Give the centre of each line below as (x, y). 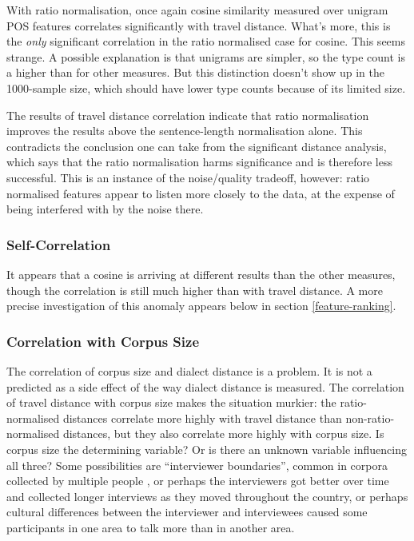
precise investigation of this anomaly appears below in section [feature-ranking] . (201, 306)
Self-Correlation (59, 244)
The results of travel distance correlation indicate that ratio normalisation (188, 115)
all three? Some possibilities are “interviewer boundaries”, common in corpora (197, 465)
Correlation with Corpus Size (103, 341)
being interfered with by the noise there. (105, 209)
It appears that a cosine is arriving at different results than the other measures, (201, 274)
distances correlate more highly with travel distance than (202, 418)
